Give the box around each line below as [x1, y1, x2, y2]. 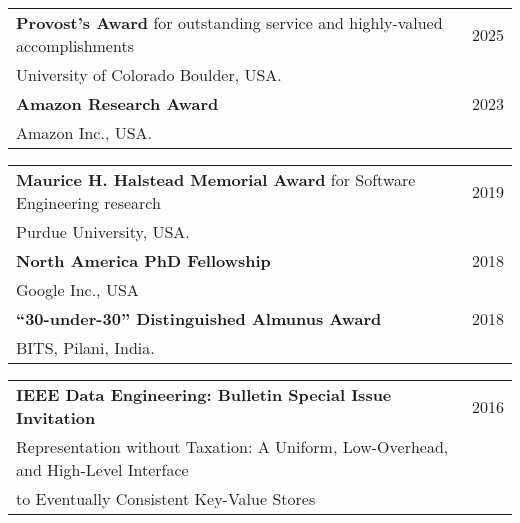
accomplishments [16, 34, 134, 57]
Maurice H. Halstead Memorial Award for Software [16, 168, 416, 191]
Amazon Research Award [16, 92, 219, 115]
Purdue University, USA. [16, 220, 190, 243]
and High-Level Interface [16, 458, 189, 481]
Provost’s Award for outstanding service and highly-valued [16, 11, 443, 34]
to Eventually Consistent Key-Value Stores [16, 487, 316, 510]
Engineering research [16, 191, 161, 214]
